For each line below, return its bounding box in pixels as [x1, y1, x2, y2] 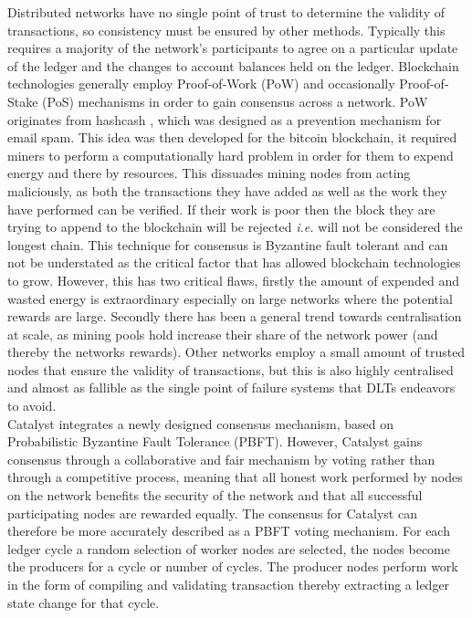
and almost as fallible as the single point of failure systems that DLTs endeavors [7, 378, 456, 397]
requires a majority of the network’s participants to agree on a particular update [7, 38, 458, 58]
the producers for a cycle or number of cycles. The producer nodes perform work [7, 557, 458, 576]
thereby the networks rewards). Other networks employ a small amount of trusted [7, 342, 466, 361]
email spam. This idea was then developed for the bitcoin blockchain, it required [7, 128, 457, 147]
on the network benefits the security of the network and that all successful [7, 486, 423, 505]
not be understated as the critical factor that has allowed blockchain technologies [7, 253, 461, 272]
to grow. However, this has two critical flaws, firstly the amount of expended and [7, 270, 460, 289]
